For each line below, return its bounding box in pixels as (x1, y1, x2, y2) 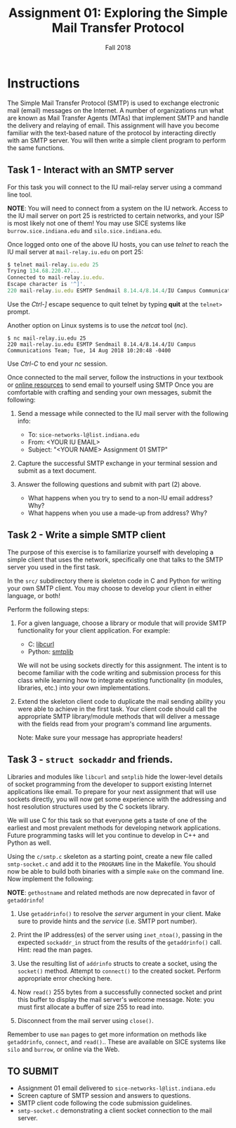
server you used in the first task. (7, 562, 101, 571)
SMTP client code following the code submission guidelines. (17, 1099, 192, 1108)
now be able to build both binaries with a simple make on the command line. (7, 867, 224, 875)
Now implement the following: (7, 874, 93, 883)
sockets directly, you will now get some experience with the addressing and (7, 795, 227, 803)
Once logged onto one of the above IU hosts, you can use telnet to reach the (7, 240, 229, 248)
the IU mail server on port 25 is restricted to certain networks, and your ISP (7, 211, 225, 220)
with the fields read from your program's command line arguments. (17, 719, 212, 728)
